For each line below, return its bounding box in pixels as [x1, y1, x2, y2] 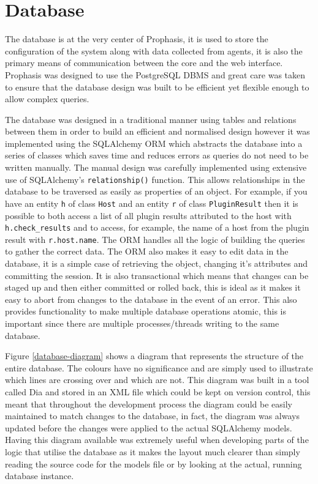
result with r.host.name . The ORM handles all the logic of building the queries [5, 233, 305, 245]
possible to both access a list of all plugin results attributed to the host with [5, 209, 292, 222]
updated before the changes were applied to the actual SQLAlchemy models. [5, 421, 292, 434]
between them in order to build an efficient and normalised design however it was [5, 125, 310, 138]
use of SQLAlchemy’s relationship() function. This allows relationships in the [5, 173, 305, 185]
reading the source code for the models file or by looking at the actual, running [5, 457, 302, 470]
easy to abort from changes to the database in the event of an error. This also [5, 292, 297, 305]
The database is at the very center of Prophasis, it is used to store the [5, 32, 268, 45]
